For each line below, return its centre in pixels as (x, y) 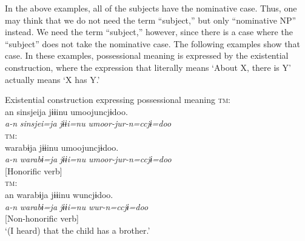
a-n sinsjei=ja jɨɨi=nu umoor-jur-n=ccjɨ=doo (88, 123)
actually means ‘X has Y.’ (52, 79)
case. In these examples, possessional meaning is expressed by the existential (147, 55)
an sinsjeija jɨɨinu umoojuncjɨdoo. (66, 111)
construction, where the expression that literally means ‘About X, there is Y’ (148, 67)
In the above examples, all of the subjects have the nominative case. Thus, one (151, 8)
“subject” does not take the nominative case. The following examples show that (152, 43)
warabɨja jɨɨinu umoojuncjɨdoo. (62, 147)
